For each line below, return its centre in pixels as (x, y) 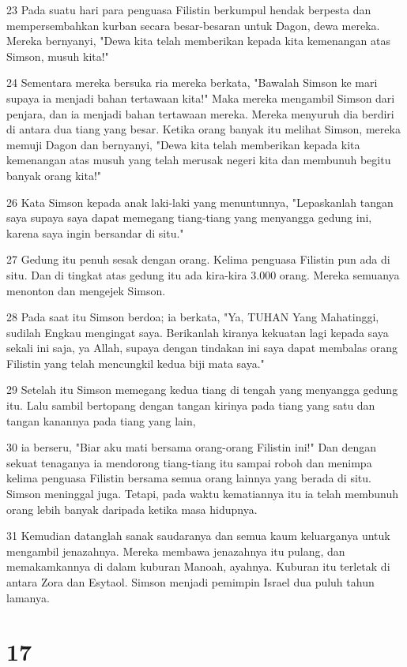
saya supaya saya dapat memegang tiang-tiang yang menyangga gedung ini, (189, 217)
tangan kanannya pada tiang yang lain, (101, 420)
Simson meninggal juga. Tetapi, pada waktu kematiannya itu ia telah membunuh (202, 494)
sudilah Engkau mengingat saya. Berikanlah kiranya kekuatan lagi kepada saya (198, 332)
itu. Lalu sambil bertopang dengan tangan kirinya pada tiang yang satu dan (191, 405)
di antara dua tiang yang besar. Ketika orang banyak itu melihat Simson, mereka (203, 129)
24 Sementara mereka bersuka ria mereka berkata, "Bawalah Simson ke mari (192, 82)
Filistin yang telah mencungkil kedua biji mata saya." (136, 363)
